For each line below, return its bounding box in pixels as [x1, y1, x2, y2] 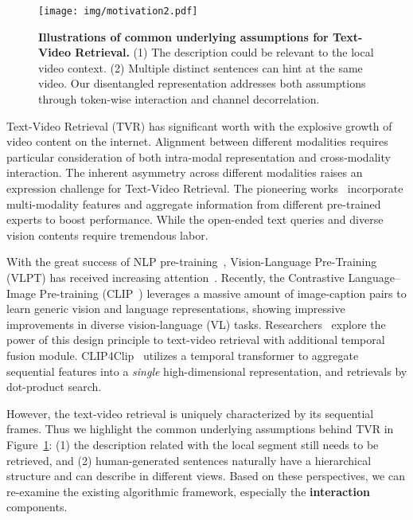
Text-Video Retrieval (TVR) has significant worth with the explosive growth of [6, 117, 392, 134]
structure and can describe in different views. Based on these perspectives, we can [6, 467, 405, 484]
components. [6, 498, 68, 515]
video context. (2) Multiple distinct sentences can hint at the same [38, 59, 363, 76]
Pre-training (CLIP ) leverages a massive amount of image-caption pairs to [39, 284, 407, 301]
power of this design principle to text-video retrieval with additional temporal [6, 331, 385, 348]
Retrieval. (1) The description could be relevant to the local [75, 44, 374, 61]
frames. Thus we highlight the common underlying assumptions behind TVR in [6, 420, 394, 437]
